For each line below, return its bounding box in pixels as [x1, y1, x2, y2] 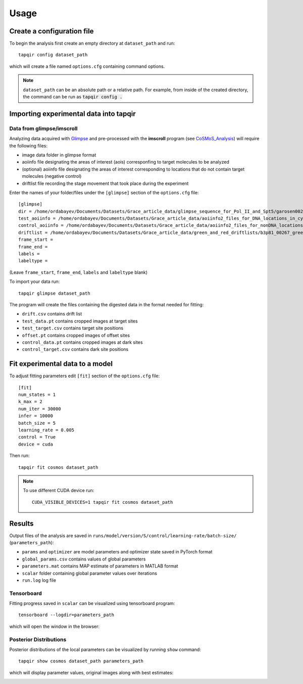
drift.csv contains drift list [22, 311, 82, 317]
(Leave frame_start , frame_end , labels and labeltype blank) [9, 269, 148, 275]
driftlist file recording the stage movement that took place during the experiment [22, 180, 189, 186]
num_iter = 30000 [18, 406, 61, 412]
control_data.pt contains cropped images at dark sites [22, 339, 143, 345]
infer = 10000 [18, 413, 53, 419]
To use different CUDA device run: [23, 488, 94, 494]
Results [9, 519, 34, 528]
